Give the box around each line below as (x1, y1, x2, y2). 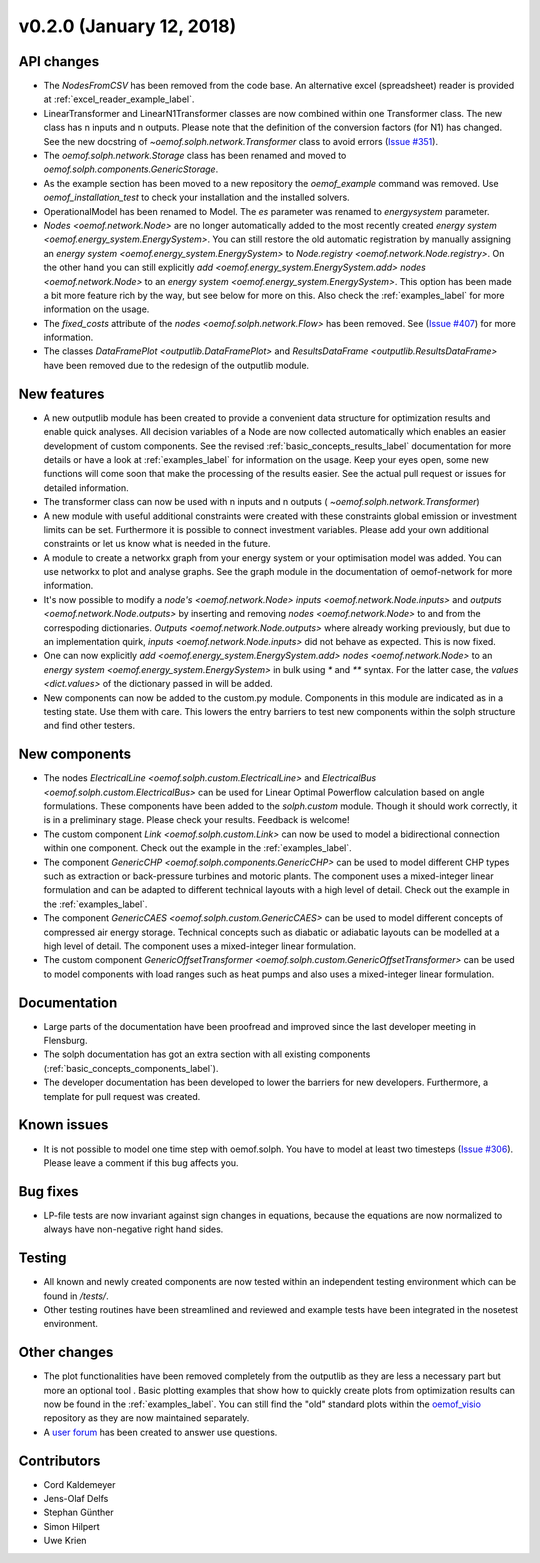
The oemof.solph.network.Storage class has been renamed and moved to (43, 150, 347, 162)
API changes (18, 53, 100, 70)
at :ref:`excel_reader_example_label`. (43, 93, 195, 105)
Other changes (18, 1344, 114, 1361)
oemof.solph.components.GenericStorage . (43, 163, 219, 175)
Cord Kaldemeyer (43, 1478, 116, 1490)
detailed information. (43, 481, 129, 494)
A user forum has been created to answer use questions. (43, 1426, 278, 1438)
